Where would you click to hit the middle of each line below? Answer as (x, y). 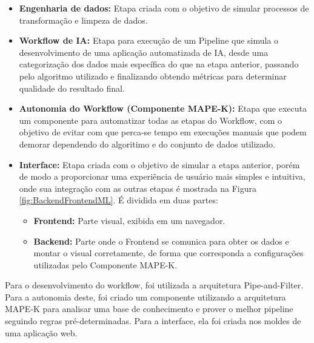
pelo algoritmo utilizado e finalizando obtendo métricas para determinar (153, 76)
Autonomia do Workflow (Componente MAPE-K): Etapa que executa (163, 108)
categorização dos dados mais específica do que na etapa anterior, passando (159, 64)
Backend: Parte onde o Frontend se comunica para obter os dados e (161, 241)
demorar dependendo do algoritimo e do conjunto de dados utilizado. (147, 144)
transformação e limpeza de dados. (83, 20)
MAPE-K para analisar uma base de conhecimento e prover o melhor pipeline (149, 309)
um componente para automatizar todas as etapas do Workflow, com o (150, 120)
